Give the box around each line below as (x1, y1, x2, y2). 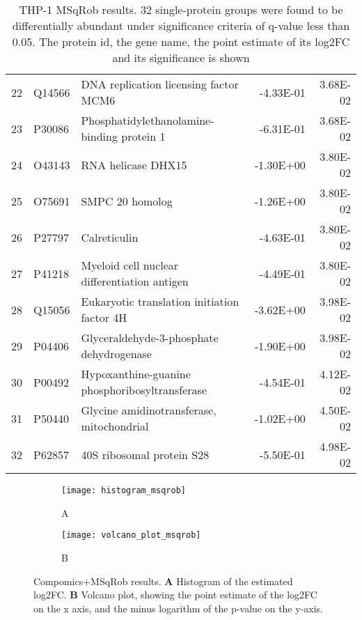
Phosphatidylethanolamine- (81, 112, 214, 128)
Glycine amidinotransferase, (81, 402, 217, 418)
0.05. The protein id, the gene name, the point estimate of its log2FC (12, 33, 350, 49)
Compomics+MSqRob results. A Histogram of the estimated (33, 573, 293, 588)
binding (81, 128, 118, 144)
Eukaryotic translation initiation (81, 293, 239, 309)
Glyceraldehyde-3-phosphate (81, 330, 219, 346)
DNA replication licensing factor (81, 76, 239, 92)
